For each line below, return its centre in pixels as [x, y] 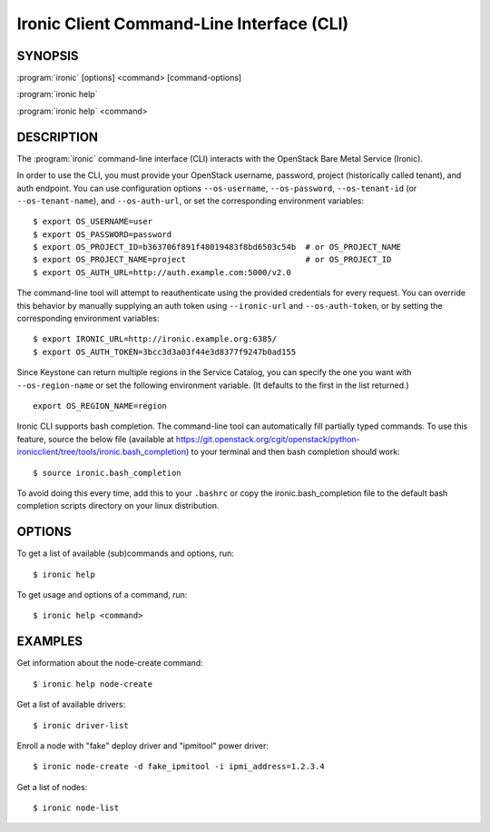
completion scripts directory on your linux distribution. [118, 506]
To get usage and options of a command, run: [102, 595]
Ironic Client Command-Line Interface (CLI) [183, 24]
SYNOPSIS [48, 56]
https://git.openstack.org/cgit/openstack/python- [268, 439]
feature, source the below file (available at [95, 439]
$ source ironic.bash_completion [107, 473]
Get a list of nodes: [52, 787]
